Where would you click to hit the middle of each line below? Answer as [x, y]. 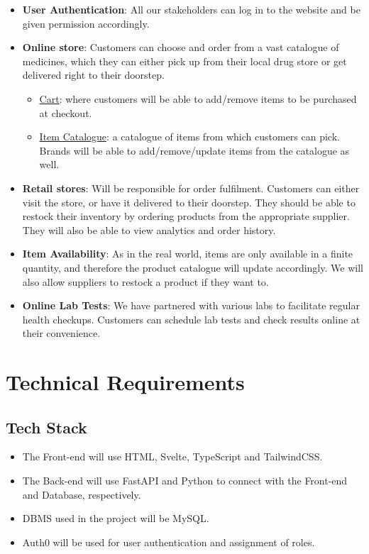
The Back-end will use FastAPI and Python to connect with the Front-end [185, 481]
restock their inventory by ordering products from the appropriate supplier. [186, 216]
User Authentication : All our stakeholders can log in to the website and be [191, 9]
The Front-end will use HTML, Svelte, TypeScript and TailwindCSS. [172, 456]
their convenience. [61, 333]
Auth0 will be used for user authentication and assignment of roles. [169, 542]
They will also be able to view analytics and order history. [149, 229]
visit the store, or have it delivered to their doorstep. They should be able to [189, 202]
